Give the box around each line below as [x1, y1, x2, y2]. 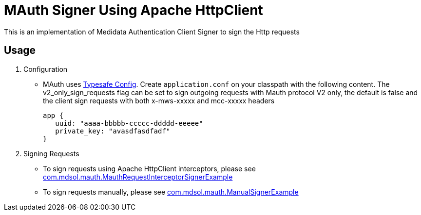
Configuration [23, 65, 68, 73]
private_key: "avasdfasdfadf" [55, 127, 171, 135]
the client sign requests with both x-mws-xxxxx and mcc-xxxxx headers [43, 96, 275, 105]
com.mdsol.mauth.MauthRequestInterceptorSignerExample [43, 172, 233, 181]
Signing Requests [23, 149, 79, 158]
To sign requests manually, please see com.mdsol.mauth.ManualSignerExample [43, 187, 299, 196]
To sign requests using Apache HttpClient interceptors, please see [43, 164, 256, 173]
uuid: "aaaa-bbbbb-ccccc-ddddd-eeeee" [55, 119, 203, 127]
